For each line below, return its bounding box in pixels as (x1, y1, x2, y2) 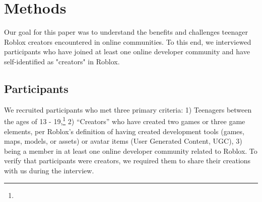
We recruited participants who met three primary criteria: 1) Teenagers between (4, 104, 252, 115)
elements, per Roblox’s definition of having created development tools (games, (4, 126, 244, 136)
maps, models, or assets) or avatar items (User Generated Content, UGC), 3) (4, 136, 242, 146)
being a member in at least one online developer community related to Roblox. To (4, 145, 257, 156)
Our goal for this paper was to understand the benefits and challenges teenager (4, 27, 248, 37)
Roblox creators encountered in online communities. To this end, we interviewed (4, 36, 251, 47)
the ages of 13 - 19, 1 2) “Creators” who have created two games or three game (4, 115, 245, 126)
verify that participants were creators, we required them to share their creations (4, 155, 251, 166)
